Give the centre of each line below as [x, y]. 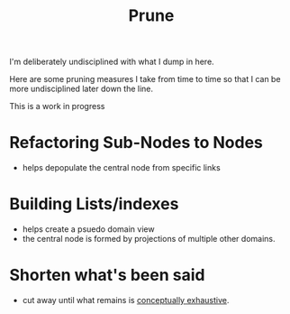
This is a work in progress [57, 106]
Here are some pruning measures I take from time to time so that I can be [145, 79]
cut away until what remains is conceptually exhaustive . [126, 300]
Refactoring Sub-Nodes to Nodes [136, 143]
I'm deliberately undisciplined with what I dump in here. [112, 62]
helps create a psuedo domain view [88, 229]
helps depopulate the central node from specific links [121, 168]
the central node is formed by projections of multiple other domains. [149, 239]
